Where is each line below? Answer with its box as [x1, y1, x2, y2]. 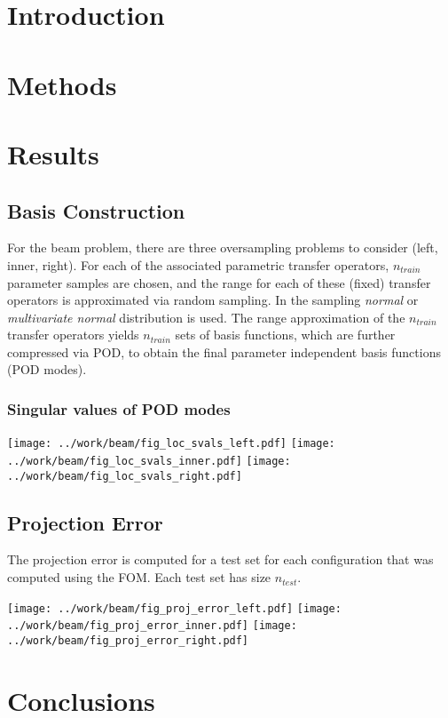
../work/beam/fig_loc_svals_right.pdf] [7, 469, 242, 483]
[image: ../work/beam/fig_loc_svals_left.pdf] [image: [7, 437, 335, 451]
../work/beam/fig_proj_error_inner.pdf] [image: [7, 619, 297, 633]
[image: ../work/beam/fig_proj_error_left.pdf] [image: [7, 602, 342, 615]
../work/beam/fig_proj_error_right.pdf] [7, 634, 249, 647]
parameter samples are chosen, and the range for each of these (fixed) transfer [7, 273, 431, 291]
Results [7, 135, 99, 172]
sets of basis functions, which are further [175, 325, 396, 344]
